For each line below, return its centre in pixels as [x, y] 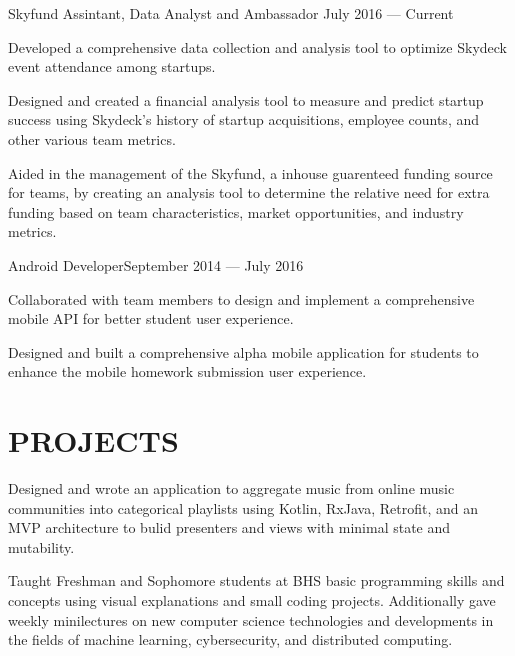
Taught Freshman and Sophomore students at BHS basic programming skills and [256, 580]
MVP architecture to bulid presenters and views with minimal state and [229, 527]
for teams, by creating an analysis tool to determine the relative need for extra [249, 192]
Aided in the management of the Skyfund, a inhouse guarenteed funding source [250, 172]
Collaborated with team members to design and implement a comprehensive [241, 298]
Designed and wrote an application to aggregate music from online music [231, 488]
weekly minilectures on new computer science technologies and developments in [251, 619]
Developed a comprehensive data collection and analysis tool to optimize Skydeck [257, 46]
